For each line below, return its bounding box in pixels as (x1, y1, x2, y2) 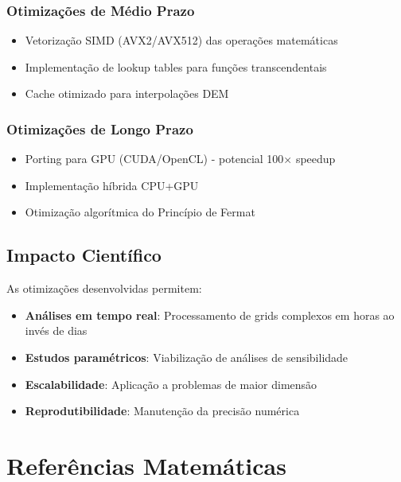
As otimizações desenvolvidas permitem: (6, 280, 202, 297)
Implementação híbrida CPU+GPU (25, 177, 199, 193)
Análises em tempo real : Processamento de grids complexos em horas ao (25, 306, 395, 323)
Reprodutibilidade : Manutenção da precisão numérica (25, 402, 300, 419)
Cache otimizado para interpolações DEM (25, 85, 229, 102)
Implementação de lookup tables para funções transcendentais (25, 58, 327, 75)
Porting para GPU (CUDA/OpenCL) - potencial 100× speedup (25, 150, 336, 167)
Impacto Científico (6, 243, 162, 267)
